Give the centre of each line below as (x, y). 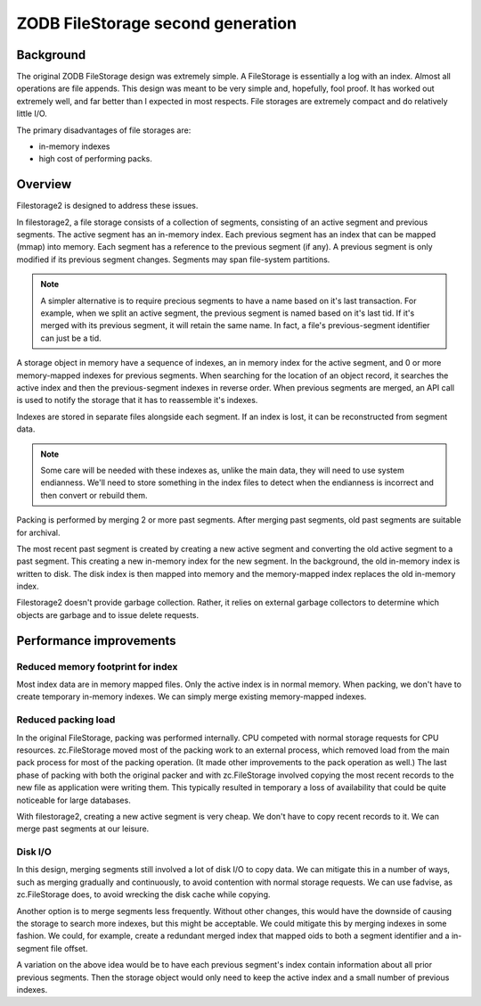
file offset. (69, 948)
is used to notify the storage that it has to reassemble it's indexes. (137, 400)
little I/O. (32, 114)
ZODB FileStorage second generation (157, 23)
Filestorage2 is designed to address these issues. (107, 206)
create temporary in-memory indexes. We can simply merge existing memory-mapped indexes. (192, 697)
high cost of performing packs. (96, 159)
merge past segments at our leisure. (83, 829)
